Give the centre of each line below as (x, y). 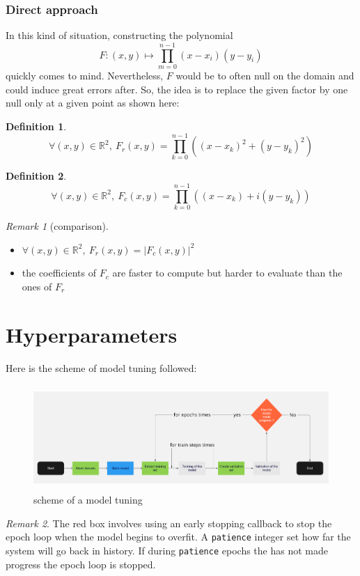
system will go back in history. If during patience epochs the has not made (167, 550)
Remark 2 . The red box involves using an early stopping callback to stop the (169, 523)
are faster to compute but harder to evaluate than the (227, 273)
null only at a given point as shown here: (93, 103)
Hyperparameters (92, 334)
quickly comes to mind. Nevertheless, (85, 75)
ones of (37, 286)
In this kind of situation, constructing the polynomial (119, 35)
